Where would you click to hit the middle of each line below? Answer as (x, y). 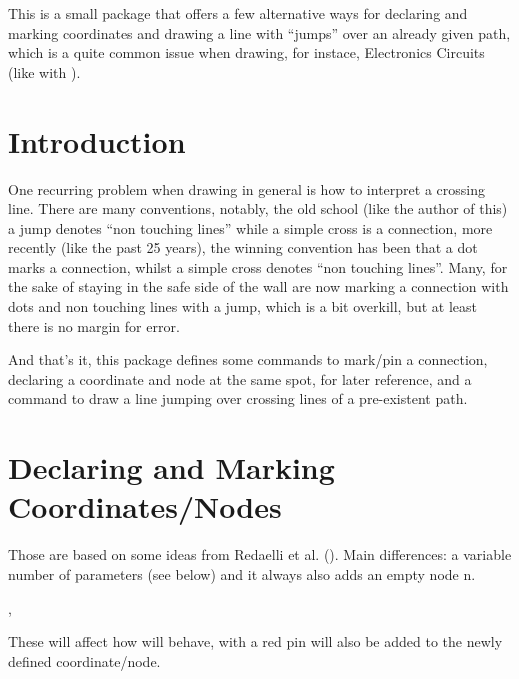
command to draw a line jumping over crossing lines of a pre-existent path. (238, 398)
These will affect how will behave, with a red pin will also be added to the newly (255, 641)
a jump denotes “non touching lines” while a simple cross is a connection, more (250, 227)
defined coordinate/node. (84, 660)
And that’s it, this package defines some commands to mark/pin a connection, (248, 359)
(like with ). (44, 71)
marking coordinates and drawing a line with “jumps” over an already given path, (259, 32)
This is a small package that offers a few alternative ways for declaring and (238, 13)
